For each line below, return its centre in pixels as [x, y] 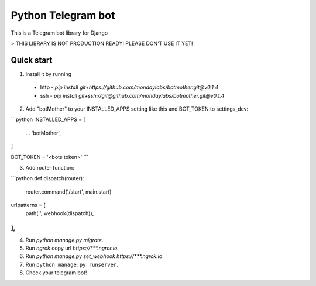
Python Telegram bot [63, 15]
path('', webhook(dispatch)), [60, 213]
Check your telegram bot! [56, 273]
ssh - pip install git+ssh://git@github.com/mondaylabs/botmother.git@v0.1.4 [132, 95]
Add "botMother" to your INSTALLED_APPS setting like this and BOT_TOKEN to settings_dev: [137, 109]
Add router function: [50, 167]
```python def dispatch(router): [47, 178]
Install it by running [49, 74]
